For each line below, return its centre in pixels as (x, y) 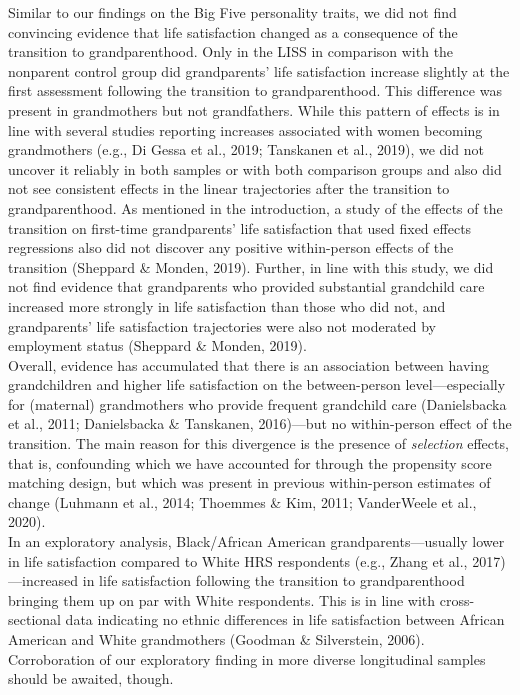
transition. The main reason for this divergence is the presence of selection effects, (258, 443)
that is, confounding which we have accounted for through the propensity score (250, 462)
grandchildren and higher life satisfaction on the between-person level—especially (257, 384)
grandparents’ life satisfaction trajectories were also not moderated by (222, 325)
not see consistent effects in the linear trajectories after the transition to (229, 188)
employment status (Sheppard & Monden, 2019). (157, 345)
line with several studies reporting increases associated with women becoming (245, 129)
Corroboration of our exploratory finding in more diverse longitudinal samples (247, 658)
